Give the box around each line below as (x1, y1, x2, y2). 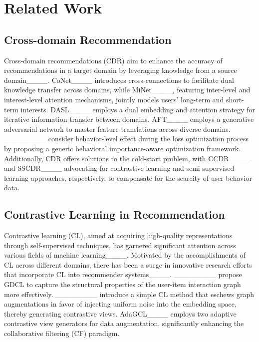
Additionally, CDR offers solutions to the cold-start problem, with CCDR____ (4, 153, 250, 163)
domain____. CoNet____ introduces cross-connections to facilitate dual (4, 74, 234, 85)
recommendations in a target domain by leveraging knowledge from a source (4, 65, 237, 75)
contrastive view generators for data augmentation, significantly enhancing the (4, 318, 244, 329)
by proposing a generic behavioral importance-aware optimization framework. (4, 143, 241, 153)
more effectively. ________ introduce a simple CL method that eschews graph (4, 289, 254, 299)
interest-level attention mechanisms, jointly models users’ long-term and (4, 94, 224, 104)
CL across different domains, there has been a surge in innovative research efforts (4, 259, 252, 270)
